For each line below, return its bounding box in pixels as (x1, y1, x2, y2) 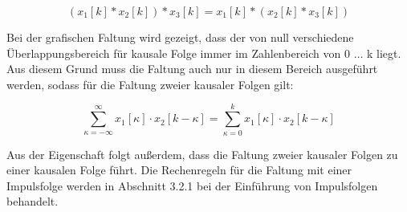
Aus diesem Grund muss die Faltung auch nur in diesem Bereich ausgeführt (6, 60, 378, 77)
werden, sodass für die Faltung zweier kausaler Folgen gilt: (6, 75, 294, 92)
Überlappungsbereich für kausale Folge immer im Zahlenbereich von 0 (6, 44, 350, 61)
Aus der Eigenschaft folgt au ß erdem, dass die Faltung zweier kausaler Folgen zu (6, 145, 398, 162)
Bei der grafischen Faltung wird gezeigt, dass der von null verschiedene (6, 29, 354, 45)
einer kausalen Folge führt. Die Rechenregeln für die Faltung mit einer (6, 161, 352, 178)
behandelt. (6, 193, 59, 210)
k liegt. (367, 44, 401, 61)
